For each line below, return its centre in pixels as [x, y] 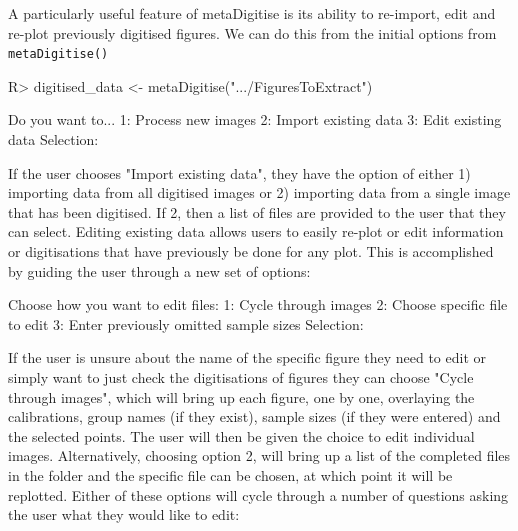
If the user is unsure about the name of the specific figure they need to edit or [247, 357]
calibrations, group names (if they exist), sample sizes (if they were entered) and [254, 416]
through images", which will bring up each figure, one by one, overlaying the [241, 396]
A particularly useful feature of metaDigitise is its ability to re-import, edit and [252, 13]
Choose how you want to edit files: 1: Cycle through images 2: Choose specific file [258, 304]
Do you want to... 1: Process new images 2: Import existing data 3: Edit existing [255, 119]
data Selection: [53, 139]
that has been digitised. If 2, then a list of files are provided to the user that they [257, 211]
